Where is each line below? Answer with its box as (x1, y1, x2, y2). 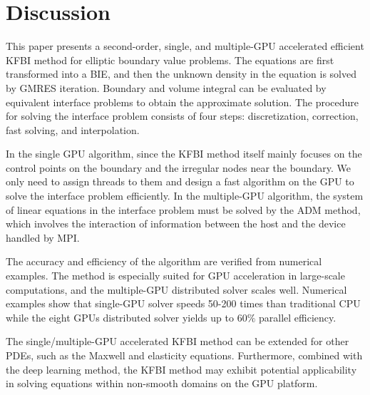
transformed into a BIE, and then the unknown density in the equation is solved (6, 66, 356, 81)
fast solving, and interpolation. (6, 122, 140, 137)
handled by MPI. (6, 230, 80, 245)
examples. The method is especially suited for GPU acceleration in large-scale (6, 268, 345, 283)
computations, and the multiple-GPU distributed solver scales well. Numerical (6, 282, 347, 297)
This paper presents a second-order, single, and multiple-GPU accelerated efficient (6, 39, 364, 53)
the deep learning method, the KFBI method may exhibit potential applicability (6, 361, 357, 376)
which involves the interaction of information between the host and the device (6, 216, 346, 231)
